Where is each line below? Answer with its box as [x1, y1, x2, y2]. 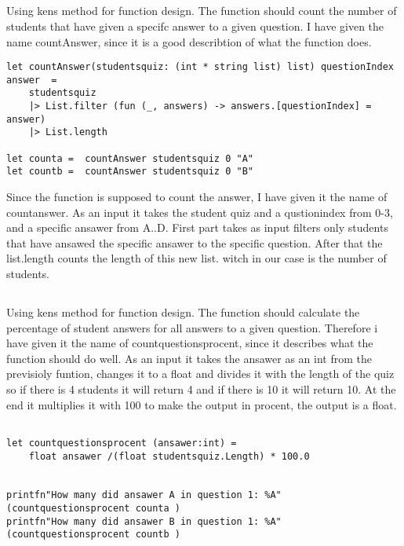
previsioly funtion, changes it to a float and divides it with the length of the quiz [6, 365, 395, 382]
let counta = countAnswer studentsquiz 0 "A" [6, 152, 253, 164]
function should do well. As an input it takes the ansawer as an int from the [6, 350, 372, 366]
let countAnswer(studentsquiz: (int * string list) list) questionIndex [6, 61, 394, 73]
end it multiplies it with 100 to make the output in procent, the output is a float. [6, 396, 397, 412]
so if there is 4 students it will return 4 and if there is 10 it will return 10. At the [6, 381, 396, 397]
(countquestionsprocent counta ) [6, 503, 180, 515]
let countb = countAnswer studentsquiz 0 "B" [6, 166, 253, 178]
